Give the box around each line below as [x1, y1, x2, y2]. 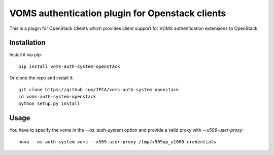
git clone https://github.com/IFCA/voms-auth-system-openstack [18, 87, 179, 92]
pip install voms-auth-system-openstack [18, 63, 120, 69]
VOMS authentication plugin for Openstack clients [9, 8, 226, 19]
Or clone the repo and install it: [9, 75, 74, 81]
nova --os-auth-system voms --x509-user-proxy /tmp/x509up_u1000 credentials [18, 139, 217, 144]
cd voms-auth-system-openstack [18, 94, 96, 100]
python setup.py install [18, 101, 80, 106]
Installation [9, 38, 46, 47]
